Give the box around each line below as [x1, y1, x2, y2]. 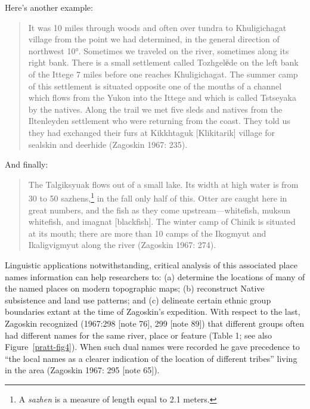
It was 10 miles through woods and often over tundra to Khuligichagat [28, 21, 287, 33]
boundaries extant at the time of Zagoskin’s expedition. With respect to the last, [5, 305, 300, 318]
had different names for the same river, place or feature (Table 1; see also [5, 329, 272, 341]
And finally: [5, 158, 48, 171]
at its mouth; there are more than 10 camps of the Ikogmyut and [28, 227, 266, 239]
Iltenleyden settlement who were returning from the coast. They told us [28, 114, 290, 127]
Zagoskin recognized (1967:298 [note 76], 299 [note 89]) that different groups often [5, 317, 304, 329]
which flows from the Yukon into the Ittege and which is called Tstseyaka [28, 91, 296, 104]
